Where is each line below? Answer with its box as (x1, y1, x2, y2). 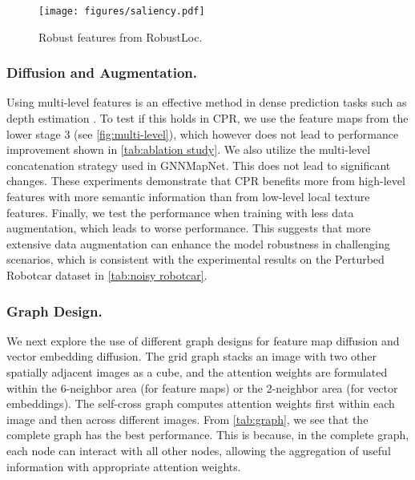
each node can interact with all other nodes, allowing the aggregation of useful (6, 442, 391, 458)
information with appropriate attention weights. (6, 458, 241, 474)
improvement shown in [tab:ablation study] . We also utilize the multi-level (6, 141, 371, 158)
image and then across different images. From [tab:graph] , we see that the (6, 410, 369, 427)
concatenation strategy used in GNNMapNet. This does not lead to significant (6, 156, 391, 173)
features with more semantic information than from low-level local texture (6, 188, 370, 205)
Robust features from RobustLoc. (38, 28, 203, 45)
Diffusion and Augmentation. (6, 63, 198, 83)
